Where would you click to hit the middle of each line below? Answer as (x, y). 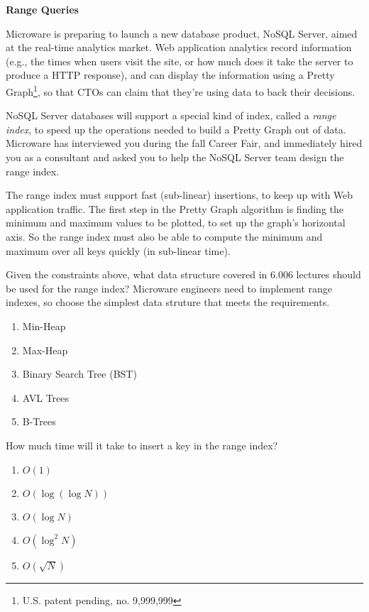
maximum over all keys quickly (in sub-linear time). (118, 250)
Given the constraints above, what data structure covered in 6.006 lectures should (183, 274)
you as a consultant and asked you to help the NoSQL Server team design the (175, 157)
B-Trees (39, 421)
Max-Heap (45, 350)
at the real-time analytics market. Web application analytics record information (179, 47)
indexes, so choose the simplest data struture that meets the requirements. (168, 302)
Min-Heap (44, 326)
